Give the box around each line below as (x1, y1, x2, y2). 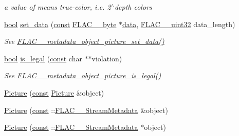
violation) (91, 53, 122, 63)
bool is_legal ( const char (4, 53, 82, 63)
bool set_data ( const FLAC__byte (4, 18, 117, 29)
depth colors (114, 2, 152, 12)
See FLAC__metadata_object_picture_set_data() (4, 36, 164, 47)
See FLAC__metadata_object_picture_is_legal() (4, 70, 161, 81)
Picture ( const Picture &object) (4, 87, 104, 98)
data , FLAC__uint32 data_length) (122, 18, 235, 29)
